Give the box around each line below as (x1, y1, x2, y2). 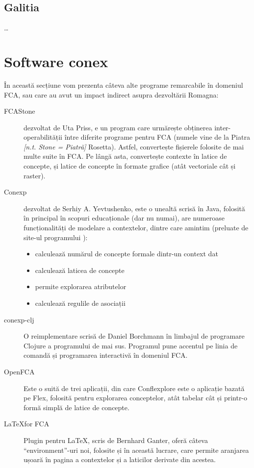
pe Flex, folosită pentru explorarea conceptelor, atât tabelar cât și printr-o (24, 393, 248, 403)
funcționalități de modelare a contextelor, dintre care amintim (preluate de (24, 222, 249, 233)
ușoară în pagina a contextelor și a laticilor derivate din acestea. (24, 454, 216, 465)
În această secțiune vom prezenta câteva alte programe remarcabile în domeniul (4, 79, 243, 90)
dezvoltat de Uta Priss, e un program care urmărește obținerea (24, 122, 212, 132)
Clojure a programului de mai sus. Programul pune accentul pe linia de (24, 340, 238, 350)
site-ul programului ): (24, 232, 88, 242)
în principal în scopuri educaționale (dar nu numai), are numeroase (24, 213, 225, 223)
